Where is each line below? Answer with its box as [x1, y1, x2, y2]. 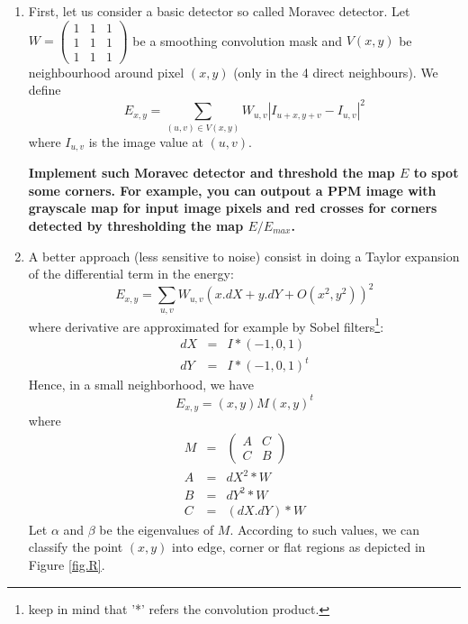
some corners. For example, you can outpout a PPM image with [28, 180, 436, 199]
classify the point [28, 537, 123, 556]
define [28, 80, 61, 99]
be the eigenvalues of [99, 519, 214, 538]
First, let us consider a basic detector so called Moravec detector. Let [28, 2, 410, 20]
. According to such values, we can [229, 519, 419, 538]
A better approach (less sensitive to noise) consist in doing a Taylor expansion [28, 246, 460, 265]
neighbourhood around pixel [28, 62, 184, 81]
